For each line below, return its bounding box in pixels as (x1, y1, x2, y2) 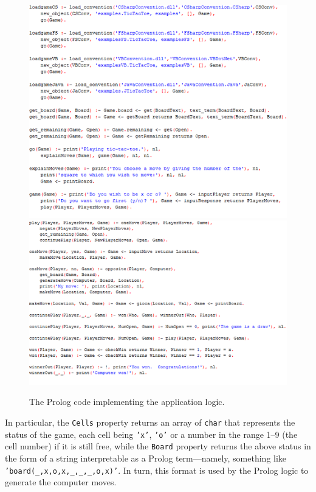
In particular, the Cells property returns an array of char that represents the (5, 415, 295, 428)
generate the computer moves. (5, 476, 117, 488)
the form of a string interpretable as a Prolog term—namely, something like (5, 451, 287, 464)
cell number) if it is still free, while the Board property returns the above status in (5, 440, 311, 452)
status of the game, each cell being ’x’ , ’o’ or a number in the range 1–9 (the (5, 427, 298, 440)
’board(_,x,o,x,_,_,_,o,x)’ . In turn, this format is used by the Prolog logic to (5, 463, 309, 476)
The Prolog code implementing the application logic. (29, 395, 225, 408)
